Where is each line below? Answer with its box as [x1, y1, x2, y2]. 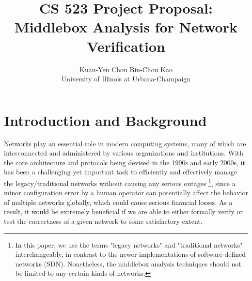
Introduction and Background [4, 110, 207, 130]
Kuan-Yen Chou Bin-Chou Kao [79, 64, 173, 74]
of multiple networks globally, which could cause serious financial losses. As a [4, 197, 233, 207]
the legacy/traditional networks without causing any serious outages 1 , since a [4, 177, 236, 188]
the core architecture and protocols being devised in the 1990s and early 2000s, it [4, 157, 245, 167]
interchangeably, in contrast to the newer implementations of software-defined [15, 249, 246, 259]
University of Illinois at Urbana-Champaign [61, 74, 191, 84]
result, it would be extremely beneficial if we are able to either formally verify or [4, 206, 243, 217]
